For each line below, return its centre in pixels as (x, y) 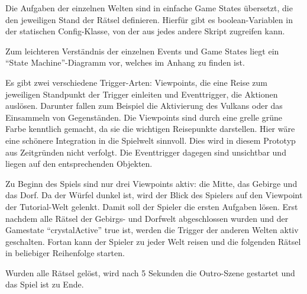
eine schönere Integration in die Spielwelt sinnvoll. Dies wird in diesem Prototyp (151, 140)
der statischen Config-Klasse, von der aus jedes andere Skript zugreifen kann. (145, 31)
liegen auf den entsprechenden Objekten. (79, 164)
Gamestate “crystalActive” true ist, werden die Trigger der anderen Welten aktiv (152, 230)
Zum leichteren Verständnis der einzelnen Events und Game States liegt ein (142, 51)
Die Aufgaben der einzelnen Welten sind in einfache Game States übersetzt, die (149, 8)
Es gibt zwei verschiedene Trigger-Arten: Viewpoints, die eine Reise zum (136, 82)
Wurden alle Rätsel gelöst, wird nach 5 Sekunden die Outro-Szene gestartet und (150, 272)
